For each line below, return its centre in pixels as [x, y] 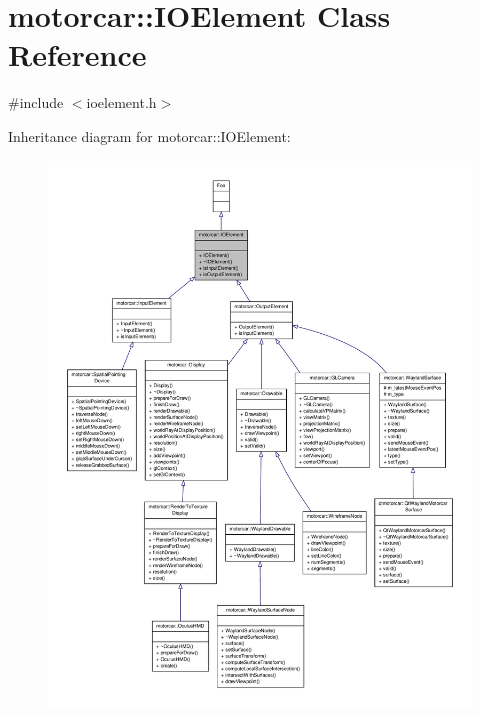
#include [36, 102]
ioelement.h [121, 102]
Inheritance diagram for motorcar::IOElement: [149, 135]
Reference [77, 54]
